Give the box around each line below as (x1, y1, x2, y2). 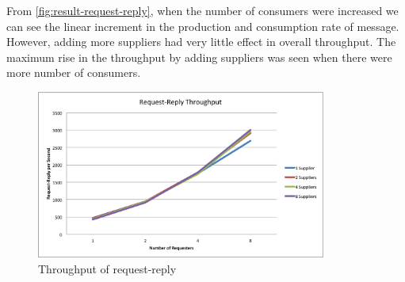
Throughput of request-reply (38, 260, 177, 276)
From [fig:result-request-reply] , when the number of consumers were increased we (6, 2, 399, 18)
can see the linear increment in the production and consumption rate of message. (6, 17, 399, 34)
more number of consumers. (6, 64, 141, 81)
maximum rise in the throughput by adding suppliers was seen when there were (6, 48, 392, 65)
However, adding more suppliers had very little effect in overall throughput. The (6, 33, 396, 50)
